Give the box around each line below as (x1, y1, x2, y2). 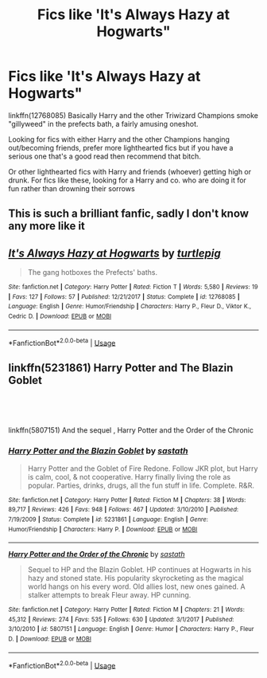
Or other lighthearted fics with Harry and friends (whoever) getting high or (8, 167, 252, 176)
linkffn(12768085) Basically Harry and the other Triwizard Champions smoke (8, 110, 258, 120)
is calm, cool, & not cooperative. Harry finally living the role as (27, 472, 231, 481)
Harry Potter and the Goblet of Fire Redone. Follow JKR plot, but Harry (27, 464, 258, 473)
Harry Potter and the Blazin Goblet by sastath (8, 445, 188, 457)
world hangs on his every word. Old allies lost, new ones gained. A (27, 582, 246, 591)
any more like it (8, 219, 86, 233)
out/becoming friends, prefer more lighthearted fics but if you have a (8, 143, 234, 152)
